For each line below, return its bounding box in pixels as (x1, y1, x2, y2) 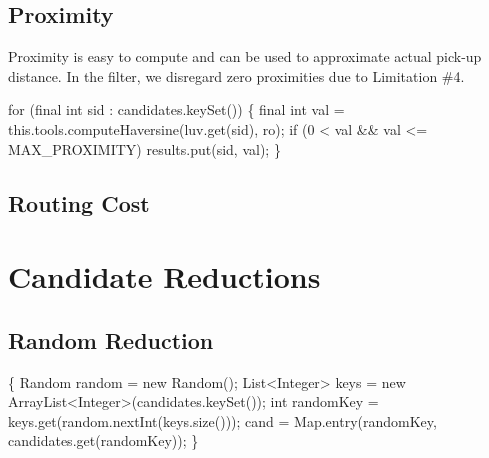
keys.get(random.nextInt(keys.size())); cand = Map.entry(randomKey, (8, 410, 437, 431)
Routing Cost (8, 187, 150, 218)
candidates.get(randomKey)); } (8, 430, 199, 451)
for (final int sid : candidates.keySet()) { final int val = (8, 99, 345, 120)
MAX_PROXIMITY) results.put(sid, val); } (8, 138, 281, 159)
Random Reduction (8, 324, 214, 355)
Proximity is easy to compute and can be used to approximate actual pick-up (8, 46, 482, 67)
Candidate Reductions (8, 256, 321, 297)
